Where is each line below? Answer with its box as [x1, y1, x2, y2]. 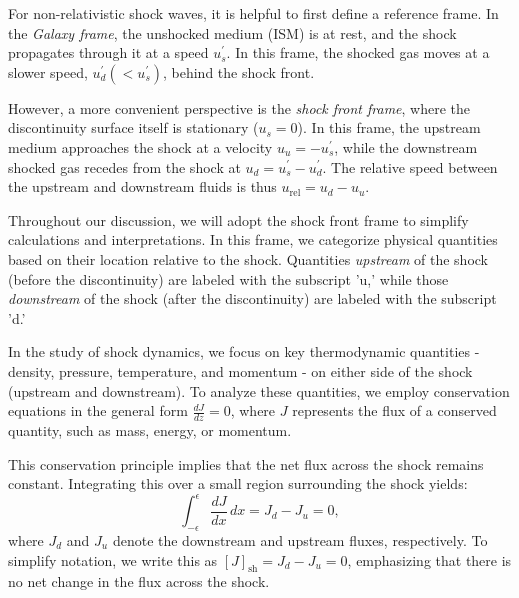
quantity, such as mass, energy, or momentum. [8, 419, 292, 440]
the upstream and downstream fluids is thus [8, 176, 277, 197]
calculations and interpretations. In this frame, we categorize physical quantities [8, 229, 498, 250]
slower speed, [8, 61, 88, 82]
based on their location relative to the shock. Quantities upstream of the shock [8, 248, 489, 269]
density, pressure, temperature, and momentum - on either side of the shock [8, 360, 473, 381]
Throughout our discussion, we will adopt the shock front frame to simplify [8, 209, 469, 230]
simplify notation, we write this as [8, 549, 218, 570]
